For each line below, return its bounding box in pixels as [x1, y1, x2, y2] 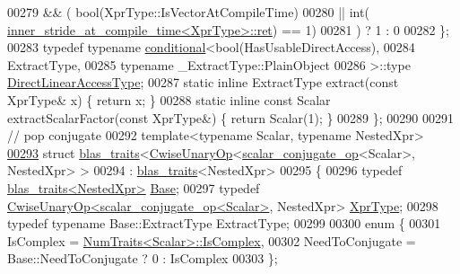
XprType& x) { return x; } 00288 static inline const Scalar [7, 90, 331, 109]
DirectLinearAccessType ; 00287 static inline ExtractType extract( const [7, 73, 399, 92]
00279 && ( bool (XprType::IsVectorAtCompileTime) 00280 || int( [7, 3, 369, 21]
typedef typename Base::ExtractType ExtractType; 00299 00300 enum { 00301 [7, 214, 441, 233]
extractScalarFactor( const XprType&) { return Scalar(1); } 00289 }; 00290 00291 [7, 108, 454, 127]
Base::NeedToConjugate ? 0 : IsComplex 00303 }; [7, 249, 278, 268]
